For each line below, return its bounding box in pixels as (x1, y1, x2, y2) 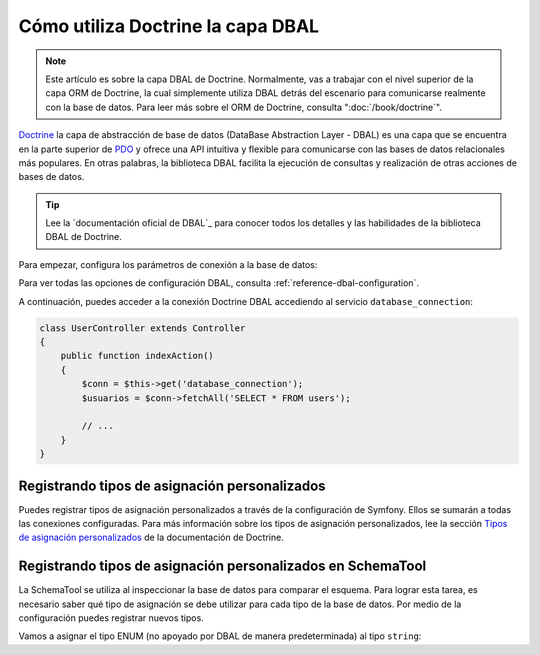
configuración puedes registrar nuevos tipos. (18, 612, 204, 624)
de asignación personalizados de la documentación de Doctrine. (18, 531, 284, 544)
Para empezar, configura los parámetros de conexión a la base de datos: (18, 258, 318, 270)
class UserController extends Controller (39, 322, 246, 334)
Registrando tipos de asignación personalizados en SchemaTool (18, 558, 427, 575)
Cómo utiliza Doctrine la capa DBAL (18, 15, 320, 37)
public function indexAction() (60, 350, 214, 362)
